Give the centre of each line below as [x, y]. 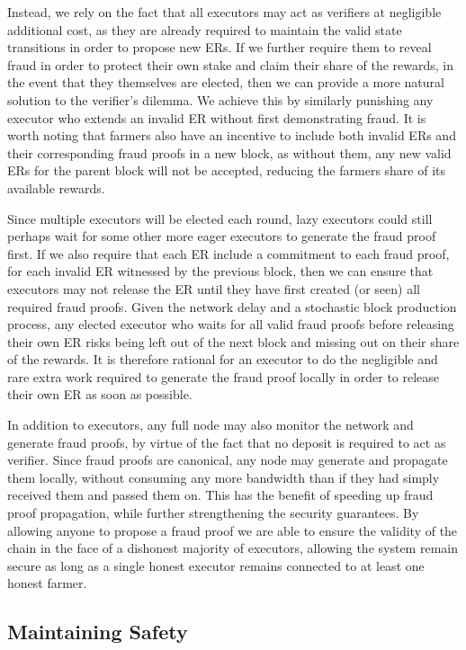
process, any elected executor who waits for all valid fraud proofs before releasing [231, 324]
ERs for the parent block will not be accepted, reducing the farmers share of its [227, 170]
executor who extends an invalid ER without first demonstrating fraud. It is [217, 117]
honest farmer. [47, 583]
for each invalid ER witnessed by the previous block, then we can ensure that [220, 271]
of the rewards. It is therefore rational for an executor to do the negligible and [223, 359]
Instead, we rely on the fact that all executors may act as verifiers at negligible [224, 12]
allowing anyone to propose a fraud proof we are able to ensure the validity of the [233, 530]
